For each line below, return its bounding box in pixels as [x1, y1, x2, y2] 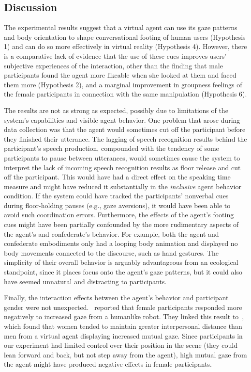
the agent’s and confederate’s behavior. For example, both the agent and [4, 228, 219, 239]
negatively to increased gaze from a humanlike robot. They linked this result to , [4, 311, 244, 322]
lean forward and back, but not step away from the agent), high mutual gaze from [4, 349, 247, 359]
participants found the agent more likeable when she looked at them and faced [4, 70, 236, 80]
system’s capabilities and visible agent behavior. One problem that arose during [4, 114, 240, 125]
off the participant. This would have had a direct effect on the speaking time [4, 172, 231, 182]
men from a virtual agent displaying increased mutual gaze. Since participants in [4, 330, 243, 340]
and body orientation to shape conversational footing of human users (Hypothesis [4, 32, 246, 42]
